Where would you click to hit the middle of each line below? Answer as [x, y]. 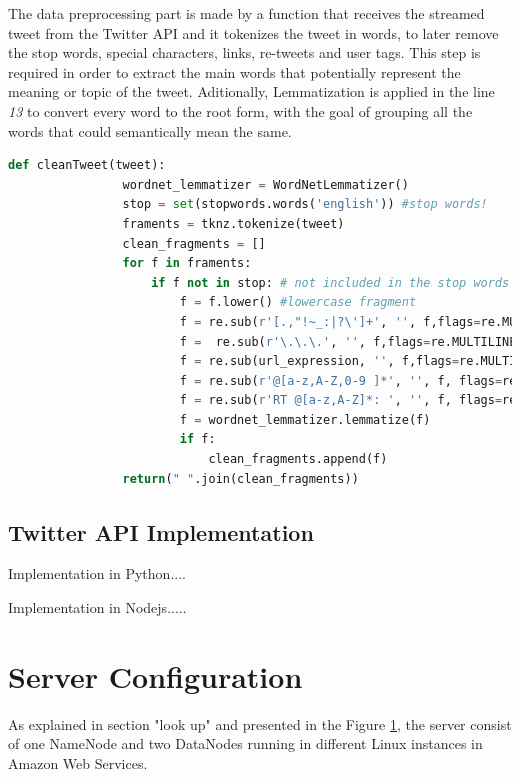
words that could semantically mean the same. [150, 130]
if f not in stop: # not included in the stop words [330, 282]
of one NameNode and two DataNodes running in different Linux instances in [245, 743]
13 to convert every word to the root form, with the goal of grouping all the [240, 110]
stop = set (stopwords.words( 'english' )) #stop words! [305, 204]
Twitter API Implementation [161, 531]
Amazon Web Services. [78, 762]
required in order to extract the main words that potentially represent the [234, 71]
